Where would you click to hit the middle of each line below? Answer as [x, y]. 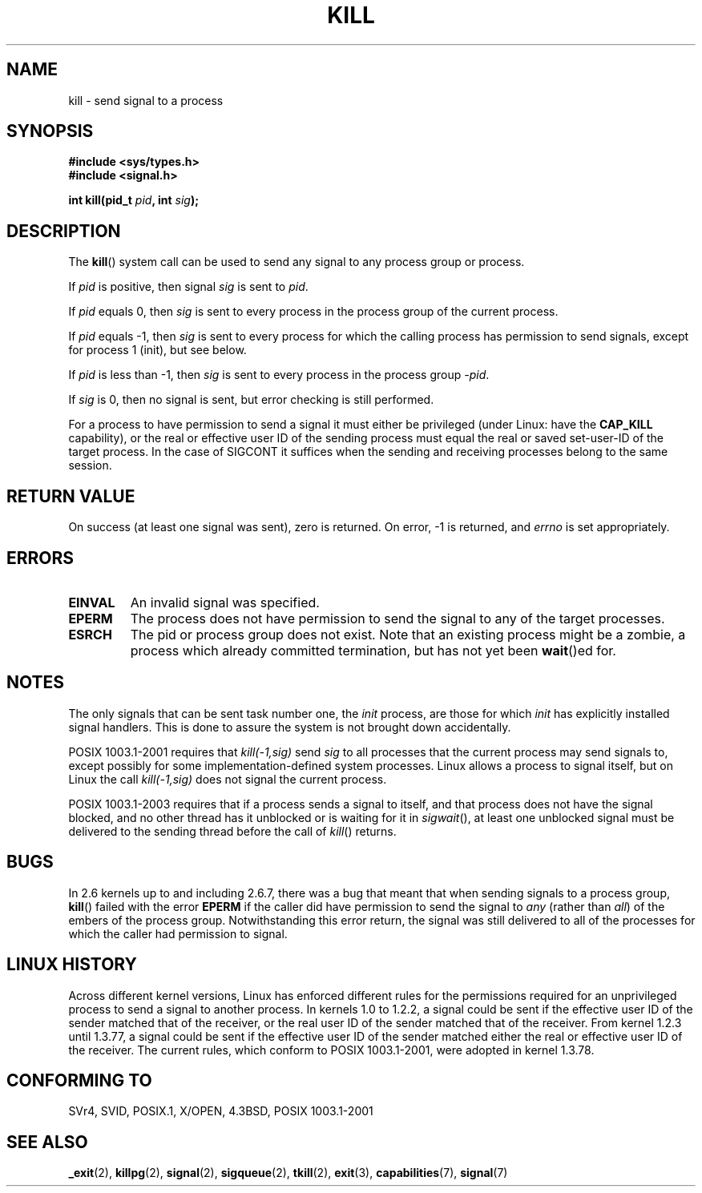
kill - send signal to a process [146, 100]
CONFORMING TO [79, 1080]
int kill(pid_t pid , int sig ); [133, 200]
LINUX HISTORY [72, 965]
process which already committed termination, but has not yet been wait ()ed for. [373, 650]
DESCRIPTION [64, 231]
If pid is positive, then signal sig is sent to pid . [188, 287]
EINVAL [92, 602]
